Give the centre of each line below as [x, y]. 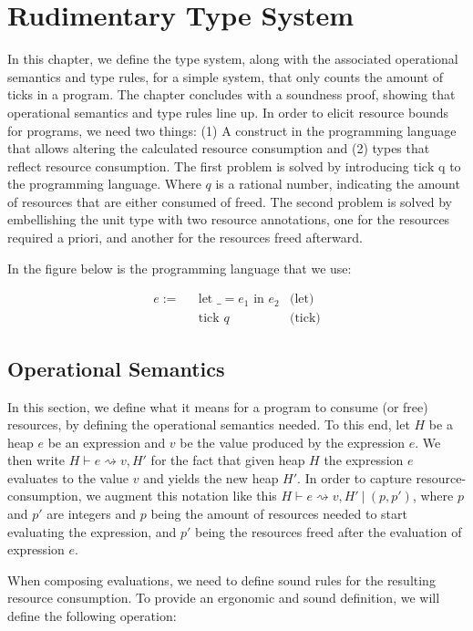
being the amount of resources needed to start [279, 514]
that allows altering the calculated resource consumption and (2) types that [219, 148]
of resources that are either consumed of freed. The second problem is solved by [230, 201]
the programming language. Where [104, 184]
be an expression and [107, 442]
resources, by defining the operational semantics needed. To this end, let [209, 424]
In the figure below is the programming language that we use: [180, 268]
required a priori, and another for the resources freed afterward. [185, 238]
